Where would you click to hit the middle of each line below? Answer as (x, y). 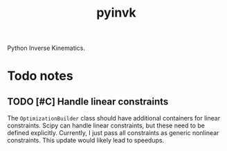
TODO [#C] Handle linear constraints (88, 101)
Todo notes (40, 76)
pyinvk (116, 13)
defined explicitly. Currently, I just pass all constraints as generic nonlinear (113, 133)
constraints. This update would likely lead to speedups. (86, 141)
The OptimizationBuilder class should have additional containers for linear (113, 118)
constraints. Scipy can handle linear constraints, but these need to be (106, 125)
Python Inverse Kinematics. (46, 48)
